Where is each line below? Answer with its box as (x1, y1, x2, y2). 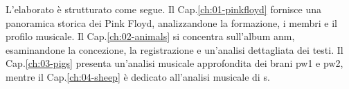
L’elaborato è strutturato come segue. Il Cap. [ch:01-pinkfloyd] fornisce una (6, 2, 322, 16)
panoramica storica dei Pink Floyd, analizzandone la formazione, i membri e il (6, 15, 337, 30)
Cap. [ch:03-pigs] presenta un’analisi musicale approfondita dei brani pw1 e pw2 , (6, 56, 343, 70)
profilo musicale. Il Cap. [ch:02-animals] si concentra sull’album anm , (6, 29, 295, 43)
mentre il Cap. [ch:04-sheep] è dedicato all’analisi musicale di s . (6, 69, 270, 83)
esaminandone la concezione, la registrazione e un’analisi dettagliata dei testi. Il (6, 42, 343, 57)
